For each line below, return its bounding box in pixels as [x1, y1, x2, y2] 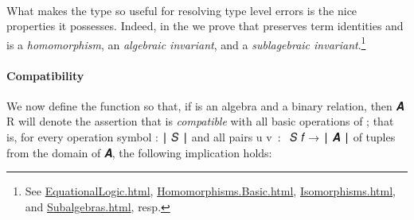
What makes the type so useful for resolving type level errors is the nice [6, 2, 357, 18]
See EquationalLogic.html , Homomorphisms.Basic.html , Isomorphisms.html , [25, 183, 396, 199]
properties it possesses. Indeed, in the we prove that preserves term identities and [6, 17, 404, 34]
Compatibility [6, 67, 84, 83]
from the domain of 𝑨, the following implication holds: [6, 144, 272, 160]
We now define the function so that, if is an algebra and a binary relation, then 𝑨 [6, 97, 404, 114]
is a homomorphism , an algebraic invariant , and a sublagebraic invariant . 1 [6, 33, 366, 52]
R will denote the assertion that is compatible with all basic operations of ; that [6, 113, 394, 129]
